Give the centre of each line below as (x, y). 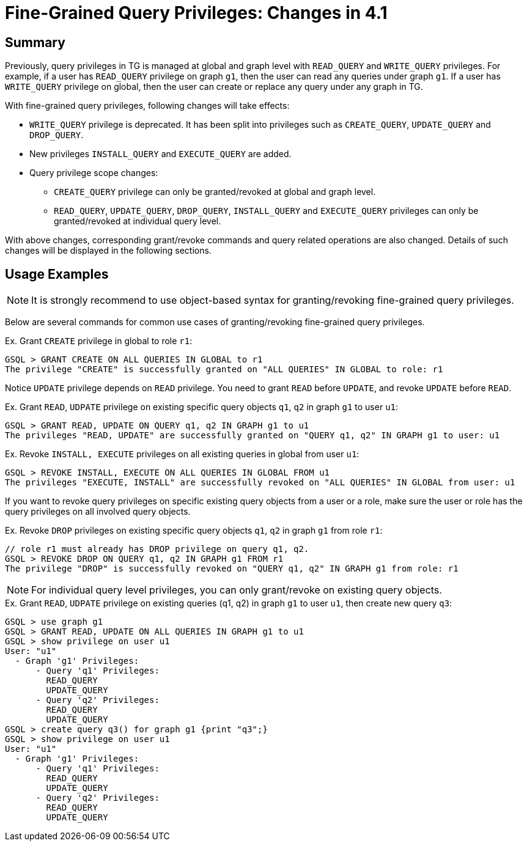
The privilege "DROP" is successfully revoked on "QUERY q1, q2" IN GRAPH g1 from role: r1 (232, 569)
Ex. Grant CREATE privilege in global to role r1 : (99, 341)
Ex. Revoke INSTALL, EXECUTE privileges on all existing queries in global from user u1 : (182, 454)
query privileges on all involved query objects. (98, 512)
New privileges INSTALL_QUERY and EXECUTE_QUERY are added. (160, 154)
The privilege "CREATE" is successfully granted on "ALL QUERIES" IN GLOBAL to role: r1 (224, 370)
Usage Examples (57, 274)
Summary (35, 42)
